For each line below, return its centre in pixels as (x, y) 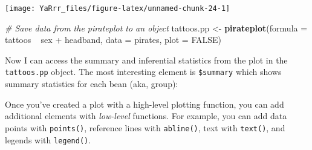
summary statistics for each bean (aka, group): (92, 84)
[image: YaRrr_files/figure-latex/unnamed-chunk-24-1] (118, 8)
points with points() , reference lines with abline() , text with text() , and (145, 127)
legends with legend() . (48, 139)
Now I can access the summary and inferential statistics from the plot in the (146, 60)
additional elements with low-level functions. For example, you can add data (146, 116)
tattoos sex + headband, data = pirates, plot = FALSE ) (113, 40)
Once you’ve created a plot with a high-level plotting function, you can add (145, 104)
